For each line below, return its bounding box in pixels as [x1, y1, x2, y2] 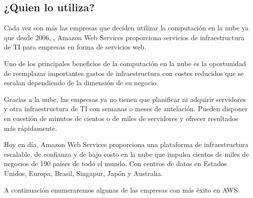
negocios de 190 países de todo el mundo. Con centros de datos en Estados [4, 158, 227, 169]
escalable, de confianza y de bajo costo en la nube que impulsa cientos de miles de [4, 148, 249, 159]
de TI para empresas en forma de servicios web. [4, 42, 147, 52]
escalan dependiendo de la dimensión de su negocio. [4, 77, 159, 88]
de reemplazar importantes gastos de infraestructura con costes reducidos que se [4, 68, 244, 78]
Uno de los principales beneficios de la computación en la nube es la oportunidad [4, 58, 246, 68]
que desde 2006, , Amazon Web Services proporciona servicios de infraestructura [4, 32, 245, 42]
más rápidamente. [4, 123, 57, 133]
